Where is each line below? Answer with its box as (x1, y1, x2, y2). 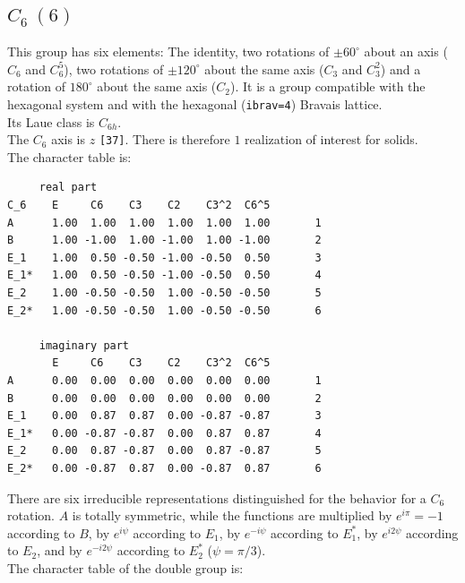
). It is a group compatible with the (230, 77, 426, 96)
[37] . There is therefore (99, 130, 230, 149)
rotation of (7, 77, 66, 96)
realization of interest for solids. (245, 130, 418, 149)
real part (39, 181, 98, 194)
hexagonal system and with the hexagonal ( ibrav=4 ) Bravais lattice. (7, 94, 383, 113)
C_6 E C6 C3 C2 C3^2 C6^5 (7, 199, 271, 212)
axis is (51, 130, 86, 149)
